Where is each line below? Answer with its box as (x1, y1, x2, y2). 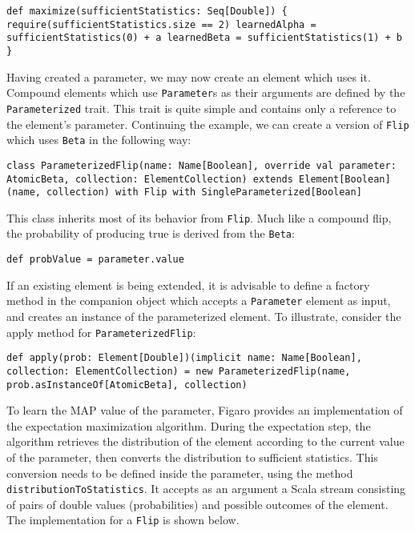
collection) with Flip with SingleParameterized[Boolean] (46, 186, 362, 198)
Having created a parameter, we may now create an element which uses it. (6, 68, 371, 85)
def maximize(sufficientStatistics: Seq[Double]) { (6, 6, 288, 17)
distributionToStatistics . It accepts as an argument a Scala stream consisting (6, 480, 406, 497)
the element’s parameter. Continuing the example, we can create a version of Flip (6, 115, 409, 132)
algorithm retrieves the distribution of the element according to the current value (6, 433, 405, 450)
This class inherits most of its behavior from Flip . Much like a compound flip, (6, 209, 392, 226)
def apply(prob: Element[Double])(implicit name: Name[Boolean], (6, 352, 362, 364)
